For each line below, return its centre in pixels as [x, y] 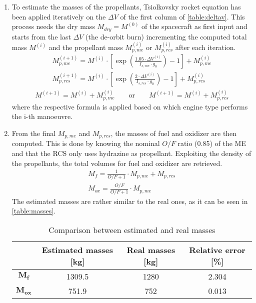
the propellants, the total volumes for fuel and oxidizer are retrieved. [117, 163]
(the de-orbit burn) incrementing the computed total [166, 36]
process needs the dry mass [53, 26]
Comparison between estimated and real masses [132, 229]
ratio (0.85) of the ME [212, 143]
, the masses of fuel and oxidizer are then [174, 133]
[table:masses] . [34, 211]
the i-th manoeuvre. [42, 116]
